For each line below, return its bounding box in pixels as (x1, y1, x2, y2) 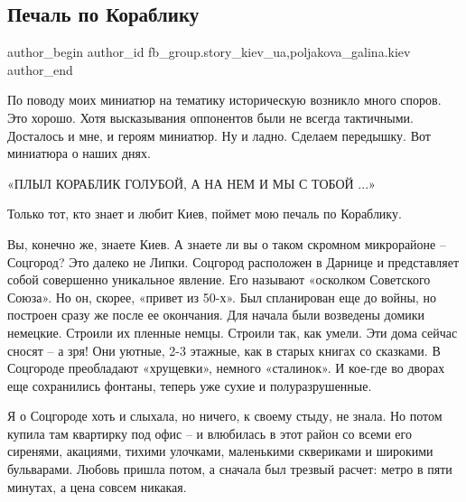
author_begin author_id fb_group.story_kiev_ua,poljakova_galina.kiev (7, 42, 411, 61)
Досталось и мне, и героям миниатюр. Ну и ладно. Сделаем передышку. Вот (7, 125, 431, 144)
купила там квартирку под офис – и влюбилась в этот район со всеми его (7, 423, 412, 442)
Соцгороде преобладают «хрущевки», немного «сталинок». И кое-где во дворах (7, 358, 445, 377)
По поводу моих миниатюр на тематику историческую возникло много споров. (7, 90, 442, 109)
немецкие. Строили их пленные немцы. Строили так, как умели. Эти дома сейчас (7, 322, 458, 341)
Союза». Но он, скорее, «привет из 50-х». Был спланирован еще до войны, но (7, 287, 437, 306)
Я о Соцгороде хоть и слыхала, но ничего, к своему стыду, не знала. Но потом (7, 406, 443, 425)
